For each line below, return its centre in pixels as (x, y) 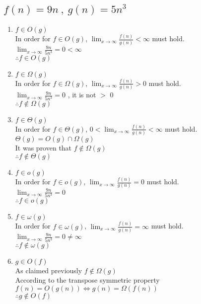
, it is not (82, 95)
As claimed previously (49, 270)
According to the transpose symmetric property (87, 280)
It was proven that (43, 148)
